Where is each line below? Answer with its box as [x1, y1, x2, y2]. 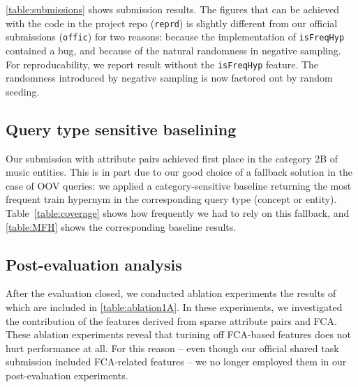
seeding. [6, 84, 40, 98]
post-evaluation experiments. [6, 367, 128, 382]
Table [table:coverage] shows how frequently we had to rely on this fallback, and [6, 205, 350, 220]
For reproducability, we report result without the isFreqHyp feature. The [6, 56, 319, 71]
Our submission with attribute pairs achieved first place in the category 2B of [6, 151, 338, 165]
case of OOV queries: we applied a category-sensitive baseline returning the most [6, 178, 352, 192]
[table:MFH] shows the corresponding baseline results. [6, 219, 237, 234]
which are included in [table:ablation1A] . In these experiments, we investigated [6, 299, 343, 314]
